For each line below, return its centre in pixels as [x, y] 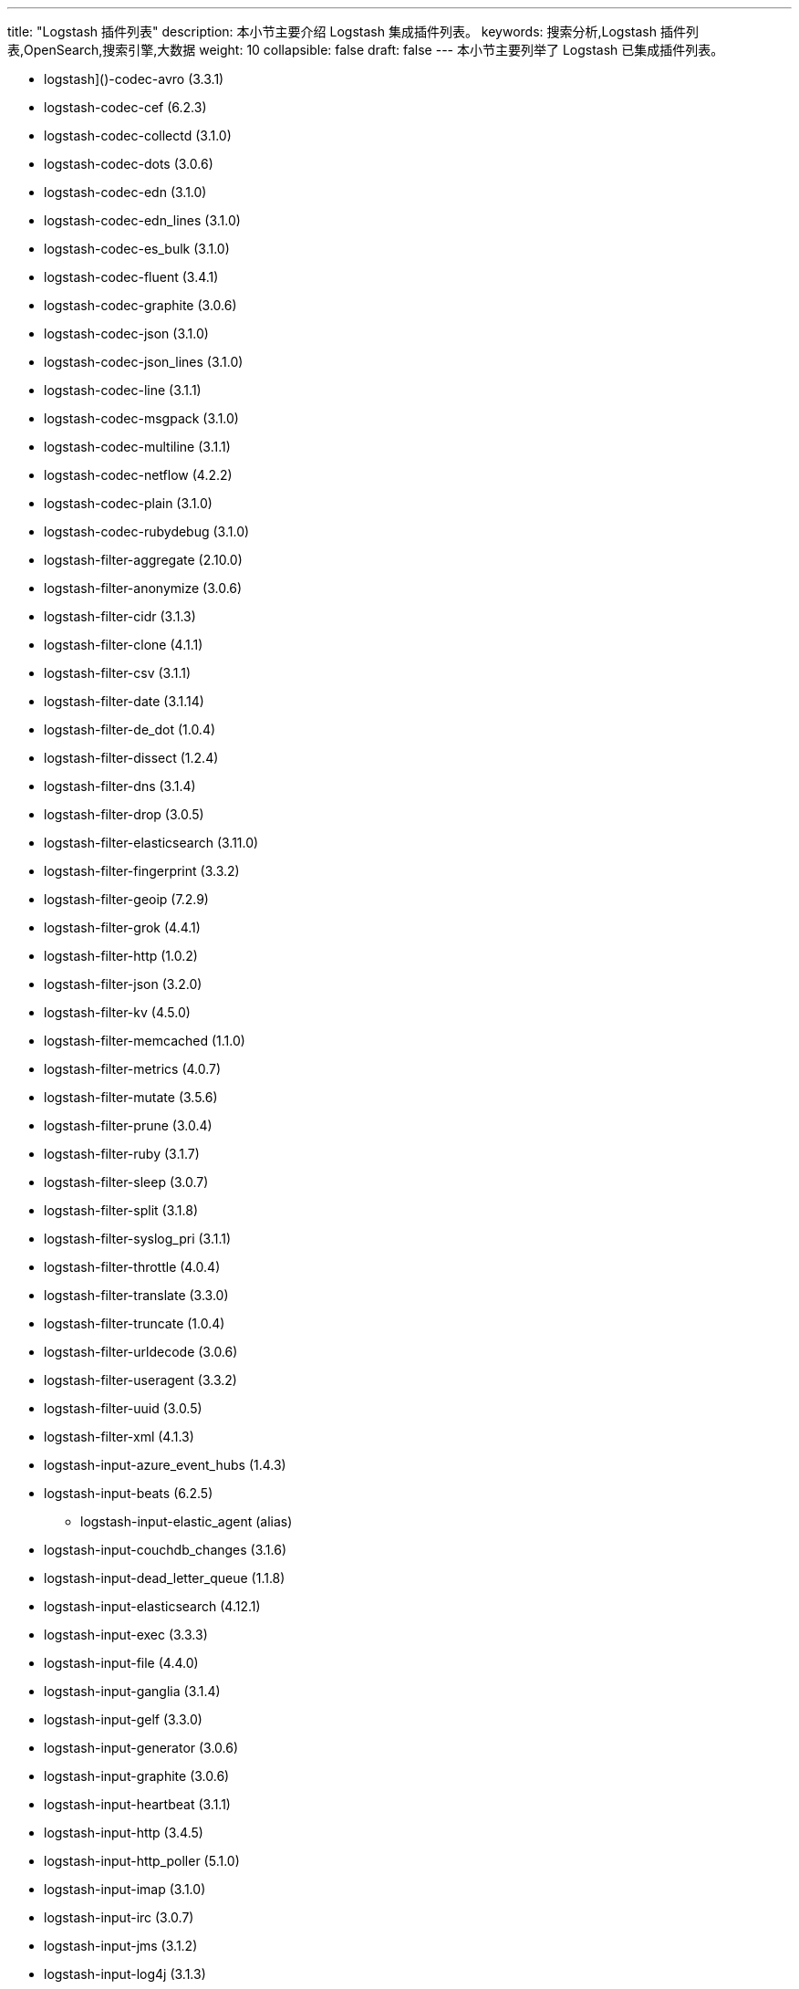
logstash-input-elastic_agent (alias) [187, 1521]
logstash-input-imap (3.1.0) [125, 1889]
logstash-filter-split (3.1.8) [121, 1210]
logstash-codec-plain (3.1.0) [128, 503]
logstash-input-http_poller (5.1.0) [142, 1861]
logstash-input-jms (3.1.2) [121, 1946]
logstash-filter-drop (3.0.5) [124, 814]
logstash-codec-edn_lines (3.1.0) [142, 220]
